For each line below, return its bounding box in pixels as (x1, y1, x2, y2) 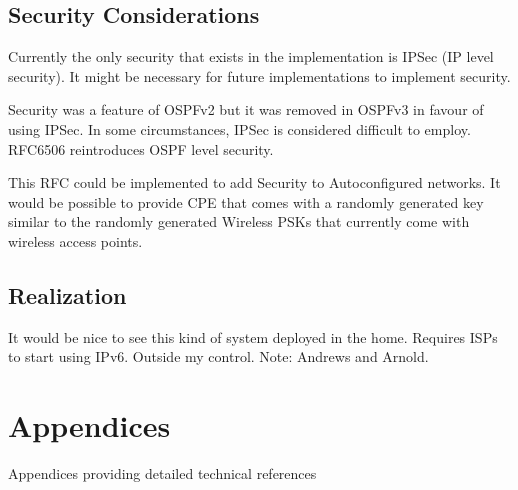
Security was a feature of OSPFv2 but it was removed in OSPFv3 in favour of (8, 99, 484, 120)
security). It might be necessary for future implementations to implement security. (8, 65, 511, 86)
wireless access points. (8, 230, 143, 251)
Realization (8, 279, 127, 310)
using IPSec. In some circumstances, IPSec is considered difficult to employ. (8, 118, 471, 139)
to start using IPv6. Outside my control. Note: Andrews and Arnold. (8, 346, 429, 367)
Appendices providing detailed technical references (8, 463, 317, 484)
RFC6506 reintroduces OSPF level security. (8, 138, 274, 159)
